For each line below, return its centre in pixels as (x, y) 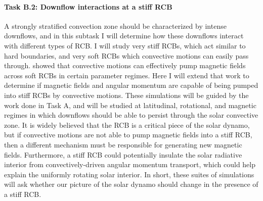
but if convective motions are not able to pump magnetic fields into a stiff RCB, (128, 135)
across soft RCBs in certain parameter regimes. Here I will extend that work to (127, 75)
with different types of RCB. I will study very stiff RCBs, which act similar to (125, 45)
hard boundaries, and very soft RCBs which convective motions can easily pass (126, 55)
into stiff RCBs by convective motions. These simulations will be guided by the (126, 95)
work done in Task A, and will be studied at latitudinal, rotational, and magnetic (130, 105)
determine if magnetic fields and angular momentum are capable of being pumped (131, 85)
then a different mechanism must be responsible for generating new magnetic (123, 144)
